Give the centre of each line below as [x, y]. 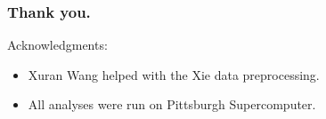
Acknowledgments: [57, 45]
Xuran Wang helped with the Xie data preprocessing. [174, 74]
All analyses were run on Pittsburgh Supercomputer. [172, 104]
